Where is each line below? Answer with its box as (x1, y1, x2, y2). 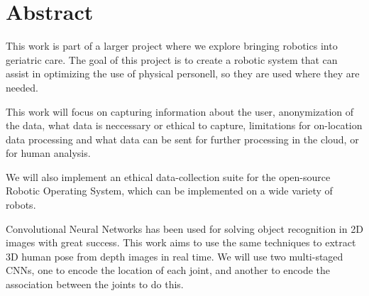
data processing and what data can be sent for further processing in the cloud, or (6, 131, 359, 146)
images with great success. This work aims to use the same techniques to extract (6, 235, 356, 250)
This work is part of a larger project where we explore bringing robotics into (6, 38, 338, 53)
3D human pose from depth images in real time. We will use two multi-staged (6, 248, 343, 263)
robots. (6, 197, 36, 212)
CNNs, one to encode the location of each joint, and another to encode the (6, 263, 331, 278)
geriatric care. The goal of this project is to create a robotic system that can (6, 52, 338, 67)
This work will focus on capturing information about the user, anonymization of (6, 104, 354, 119)
